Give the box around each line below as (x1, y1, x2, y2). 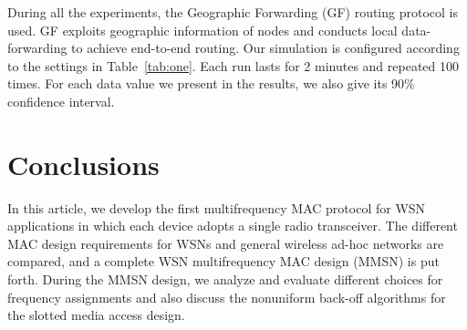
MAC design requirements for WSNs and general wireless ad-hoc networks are (7, 233, 444, 253)
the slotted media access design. (7, 305, 185, 325)
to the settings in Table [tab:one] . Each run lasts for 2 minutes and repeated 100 (7, 56, 459, 75)
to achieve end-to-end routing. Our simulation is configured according (71, 38, 460, 57)
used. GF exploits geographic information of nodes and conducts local (7, 20, 398, 39)
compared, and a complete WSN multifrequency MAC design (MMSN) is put (7, 252, 440, 271)
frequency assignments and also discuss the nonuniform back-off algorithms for (7, 287, 446, 306)
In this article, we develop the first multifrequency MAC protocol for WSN (7, 198, 426, 217)
